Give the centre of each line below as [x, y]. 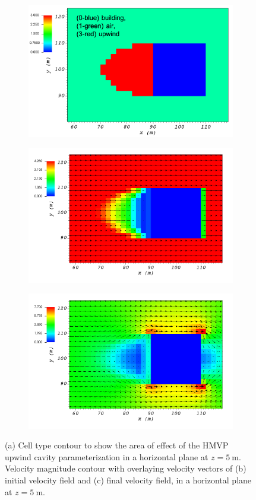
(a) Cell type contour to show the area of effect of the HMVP [117, 445]
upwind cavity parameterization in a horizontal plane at [107, 456]
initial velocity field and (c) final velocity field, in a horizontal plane [128, 480]
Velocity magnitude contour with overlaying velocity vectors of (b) [126, 468]
